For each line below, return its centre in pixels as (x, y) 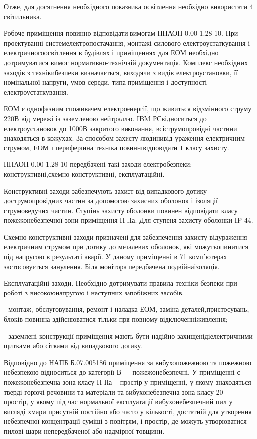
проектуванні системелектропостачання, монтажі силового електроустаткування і (127, 43)
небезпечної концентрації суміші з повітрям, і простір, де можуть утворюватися (125, 421)
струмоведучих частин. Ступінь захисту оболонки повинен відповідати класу (121, 210)
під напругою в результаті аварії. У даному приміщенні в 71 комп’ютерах (116, 256)
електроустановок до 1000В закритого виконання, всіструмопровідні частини (121, 128)
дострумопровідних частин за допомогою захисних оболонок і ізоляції (111, 201)
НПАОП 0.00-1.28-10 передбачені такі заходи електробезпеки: (98, 164)
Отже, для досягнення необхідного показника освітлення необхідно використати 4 (128, 6)
